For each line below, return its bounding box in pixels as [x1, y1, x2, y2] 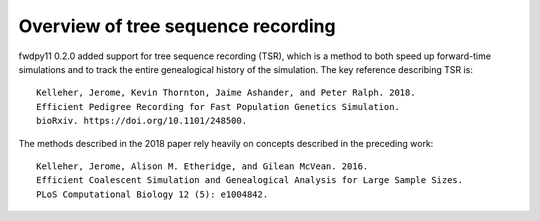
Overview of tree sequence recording [18, 15, 336, 37]
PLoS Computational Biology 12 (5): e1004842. [36, 188, 269, 200]
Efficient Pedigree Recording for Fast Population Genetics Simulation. [36, 101, 400, 112]
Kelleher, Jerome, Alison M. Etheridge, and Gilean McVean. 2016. [36, 160, 369, 172]
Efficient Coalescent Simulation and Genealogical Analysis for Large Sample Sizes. [36, 175, 464, 186]
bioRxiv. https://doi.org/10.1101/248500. [36, 115, 248, 127]
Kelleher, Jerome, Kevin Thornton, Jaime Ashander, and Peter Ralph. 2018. [36, 87, 416, 99]
